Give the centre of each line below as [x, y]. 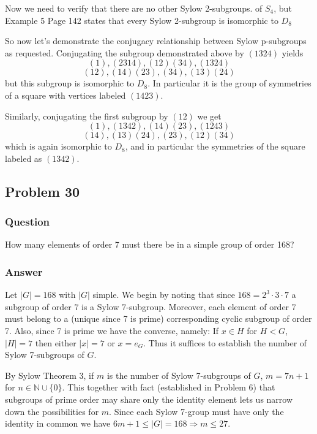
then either [56, 342]
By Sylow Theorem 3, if [50, 375]
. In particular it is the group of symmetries [229, 83]
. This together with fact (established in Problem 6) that [169, 387]
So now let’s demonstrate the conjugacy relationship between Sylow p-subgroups [156, 41]
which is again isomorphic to [58, 146]
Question [28, 222]
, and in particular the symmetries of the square [215, 146]
